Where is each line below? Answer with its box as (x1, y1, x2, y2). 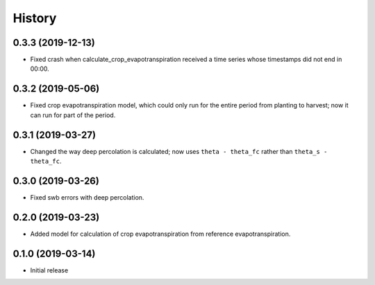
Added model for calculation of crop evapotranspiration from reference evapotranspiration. (30, 230, 291, 238)
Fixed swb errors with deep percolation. (30, 193, 144, 201)
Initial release (30, 266, 69, 274)
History (12, 10, 57, 26)
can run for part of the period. (30, 111, 116, 119)
